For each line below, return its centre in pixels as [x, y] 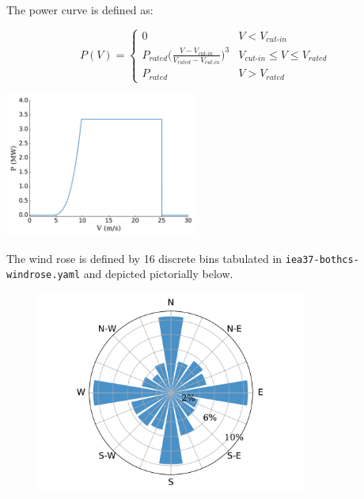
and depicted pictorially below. [158, 274]
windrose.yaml [44, 275]
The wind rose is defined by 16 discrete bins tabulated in [144, 258]
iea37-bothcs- [322, 259]
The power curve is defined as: [80, 10]
